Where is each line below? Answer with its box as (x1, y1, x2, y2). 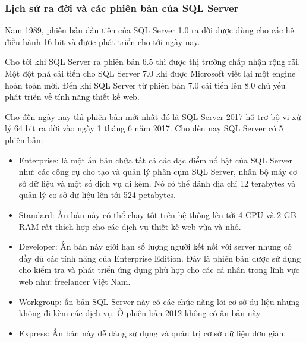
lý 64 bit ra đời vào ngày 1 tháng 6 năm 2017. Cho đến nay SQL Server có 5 (5, 122, 283, 134)
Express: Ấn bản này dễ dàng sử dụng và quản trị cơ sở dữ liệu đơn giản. (18, 326, 286, 339)
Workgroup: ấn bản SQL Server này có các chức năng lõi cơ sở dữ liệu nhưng (18, 295, 300, 307)
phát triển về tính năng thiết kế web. (5, 90, 140, 103)
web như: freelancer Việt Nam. (18, 275, 131, 287)
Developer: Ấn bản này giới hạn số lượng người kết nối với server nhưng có (18, 240, 292, 253)
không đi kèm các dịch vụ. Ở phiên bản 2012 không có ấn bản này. (18, 307, 263, 319)
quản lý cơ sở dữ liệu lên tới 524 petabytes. (18, 188, 176, 201)
